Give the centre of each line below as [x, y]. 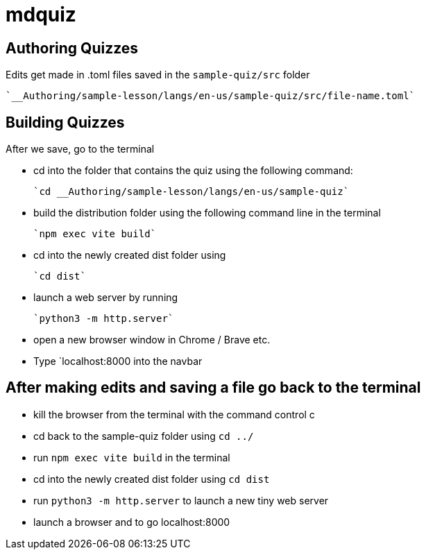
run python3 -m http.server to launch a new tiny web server [181, 500]
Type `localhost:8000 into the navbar [118, 361]
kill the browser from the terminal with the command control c [174, 414]
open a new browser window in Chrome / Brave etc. [152, 340]
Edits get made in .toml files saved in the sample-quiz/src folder [158, 75]
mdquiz [41, 15]
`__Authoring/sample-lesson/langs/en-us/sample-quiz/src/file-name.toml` [211, 96]
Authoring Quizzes [72, 48]
